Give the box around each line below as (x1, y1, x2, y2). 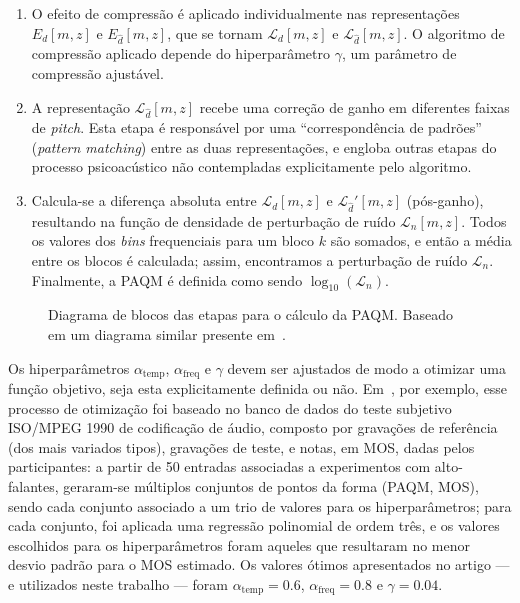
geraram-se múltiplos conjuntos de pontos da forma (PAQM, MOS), (63, 476, 479, 496)
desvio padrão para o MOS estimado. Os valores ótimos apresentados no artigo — (8, 554, 510, 575)
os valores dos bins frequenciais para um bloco (31, 230, 315, 251)
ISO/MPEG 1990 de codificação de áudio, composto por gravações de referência (8, 417, 498, 438)
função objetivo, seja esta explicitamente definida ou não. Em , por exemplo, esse (8, 378, 508, 399)
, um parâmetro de (341, 43, 457, 64)
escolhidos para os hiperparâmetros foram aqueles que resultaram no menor (8, 534, 470, 555)
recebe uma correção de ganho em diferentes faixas (199, 96, 510, 117)
